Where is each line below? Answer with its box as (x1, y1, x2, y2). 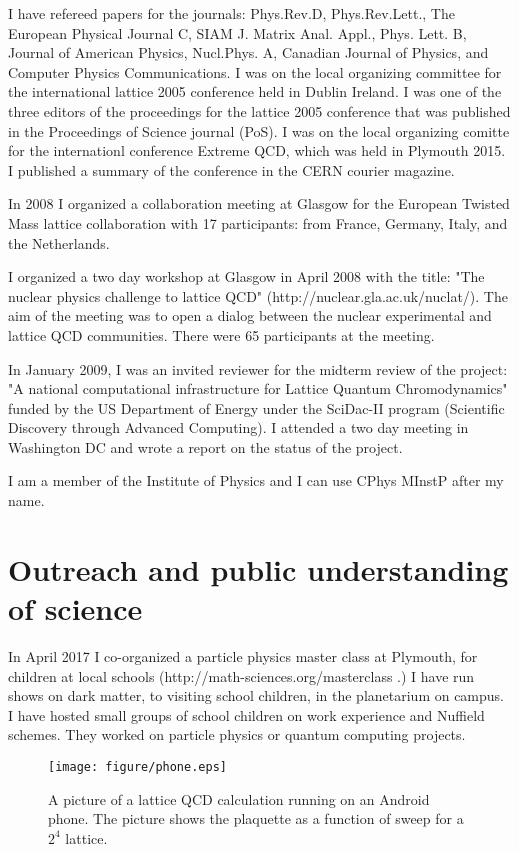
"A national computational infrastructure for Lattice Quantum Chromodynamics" (8, 378, 508, 399)
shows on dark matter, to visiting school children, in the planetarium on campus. (8, 685, 505, 706)
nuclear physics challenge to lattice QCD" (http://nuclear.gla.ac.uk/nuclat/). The (8, 285, 508, 306)
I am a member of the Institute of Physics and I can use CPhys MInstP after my (8, 470, 504, 491)
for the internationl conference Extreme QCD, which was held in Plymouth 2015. (8, 140, 506, 161)
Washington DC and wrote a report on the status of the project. (8, 436, 403, 457)
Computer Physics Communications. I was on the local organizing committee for (8, 61, 502, 82)
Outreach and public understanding (8, 548, 509, 589)
